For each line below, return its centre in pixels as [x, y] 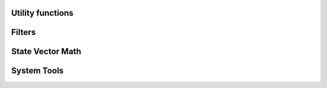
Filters [24, 32]
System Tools [37, 71]
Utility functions [42, 13]
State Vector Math [46, 52]
